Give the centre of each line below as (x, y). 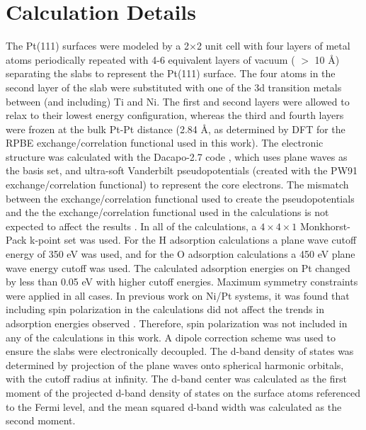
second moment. (41, 420)
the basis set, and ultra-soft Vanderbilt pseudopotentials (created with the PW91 (182, 170)
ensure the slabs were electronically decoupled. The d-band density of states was (180, 351)
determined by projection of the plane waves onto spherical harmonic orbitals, (175, 364)
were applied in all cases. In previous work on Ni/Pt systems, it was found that (178, 295)
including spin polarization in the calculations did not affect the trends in (165, 309)
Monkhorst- (325, 226)
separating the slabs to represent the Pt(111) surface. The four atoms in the (171, 73)
